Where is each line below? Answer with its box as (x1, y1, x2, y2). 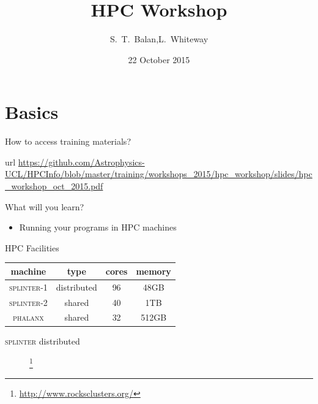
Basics (5, 99, 59, 124)
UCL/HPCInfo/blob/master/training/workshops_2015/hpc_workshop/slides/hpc (5, 167, 312, 180)
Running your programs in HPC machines (19, 221, 177, 234)
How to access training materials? (5, 135, 131, 148)
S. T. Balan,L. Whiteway (109, 32, 209, 45)
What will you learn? (5, 200, 84, 213)
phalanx (13, 311, 44, 324)
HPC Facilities (5, 241, 59, 254)
